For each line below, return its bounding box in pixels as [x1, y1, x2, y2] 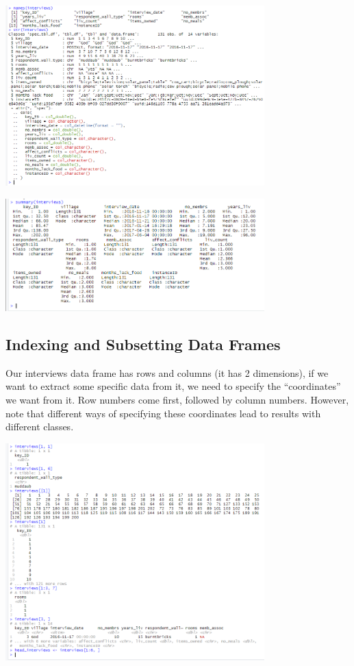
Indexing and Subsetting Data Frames [5, 334, 281, 355]
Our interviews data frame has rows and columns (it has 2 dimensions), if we [5, 365, 329, 380]
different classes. [5, 419, 74, 434]
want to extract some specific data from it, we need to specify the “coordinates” [5, 379, 341, 393]
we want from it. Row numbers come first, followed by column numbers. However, [5, 393, 349, 407]
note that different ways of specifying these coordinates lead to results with [5, 406, 321, 420]
